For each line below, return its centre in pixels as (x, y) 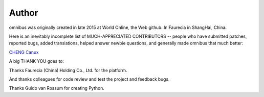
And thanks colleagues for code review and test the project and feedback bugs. (89, 79)
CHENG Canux (24, 52)
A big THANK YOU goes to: (36, 61)
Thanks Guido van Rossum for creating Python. (57, 88)
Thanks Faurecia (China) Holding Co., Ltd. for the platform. (68, 70)
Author (24, 13)
